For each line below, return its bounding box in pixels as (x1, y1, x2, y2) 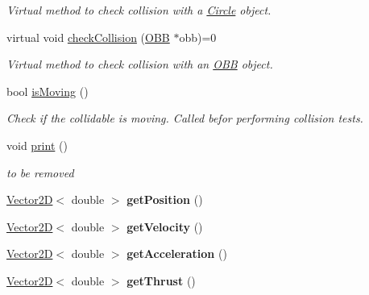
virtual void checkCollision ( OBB (6, 28, 170, 45)
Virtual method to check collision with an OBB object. (6, 56, 273, 73)
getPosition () (126, 191, 203, 208)
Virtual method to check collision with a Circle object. (6, 2, 272, 18)
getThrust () (126, 272, 196, 289)
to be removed (6, 164, 74, 181)
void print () (6, 136, 68, 153)
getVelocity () (126, 218, 203, 235)
